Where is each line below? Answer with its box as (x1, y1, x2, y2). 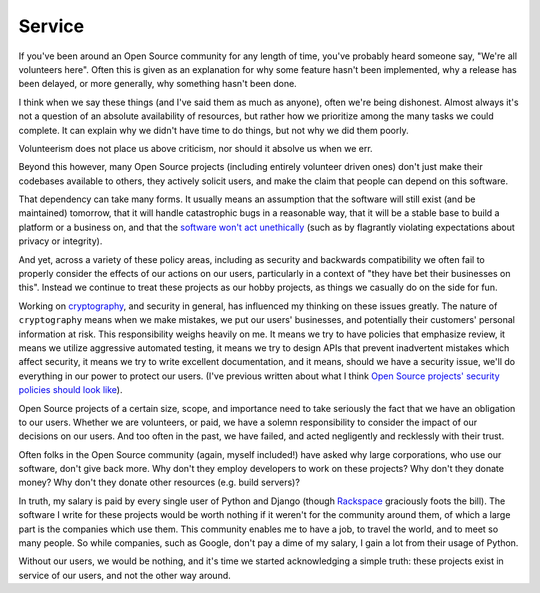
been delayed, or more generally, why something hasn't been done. (18, 78, 297, 90)
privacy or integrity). (18, 235, 103, 247)
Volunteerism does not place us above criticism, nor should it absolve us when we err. (18, 142, 374, 154)
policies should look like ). (18, 384, 123, 396)
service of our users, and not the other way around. (18, 569, 232, 581)
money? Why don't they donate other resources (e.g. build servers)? (18, 476, 300, 489)
